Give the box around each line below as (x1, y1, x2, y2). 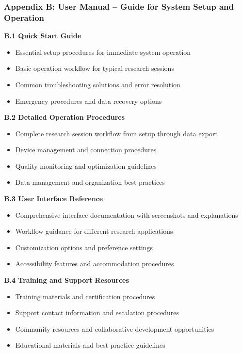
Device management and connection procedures (15, 144, 157, 155)
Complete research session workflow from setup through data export (15, 128, 218, 138)
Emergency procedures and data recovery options (15, 96, 162, 106)
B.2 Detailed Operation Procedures (4, 112, 125, 122)
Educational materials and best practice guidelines (15, 340, 165, 350)
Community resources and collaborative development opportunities (15, 323, 214, 334)
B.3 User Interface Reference (4, 193, 103, 204)
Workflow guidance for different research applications (15, 226, 173, 236)
